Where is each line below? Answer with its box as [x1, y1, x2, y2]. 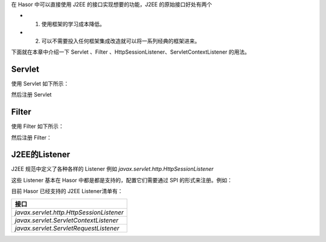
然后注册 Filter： [11, 133, 53, 141]
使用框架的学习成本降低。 [41, 20, 105, 27]
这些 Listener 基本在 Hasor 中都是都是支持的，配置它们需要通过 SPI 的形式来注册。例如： [11, 176, 232, 183]
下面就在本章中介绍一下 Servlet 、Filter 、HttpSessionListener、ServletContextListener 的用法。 [11, 48, 251, 56]
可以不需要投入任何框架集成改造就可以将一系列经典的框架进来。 [41, 37, 200, 45]
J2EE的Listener [11, 150, 71, 160]
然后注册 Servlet [11, 91, 52, 98]
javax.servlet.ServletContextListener [14, 216, 119, 224]
